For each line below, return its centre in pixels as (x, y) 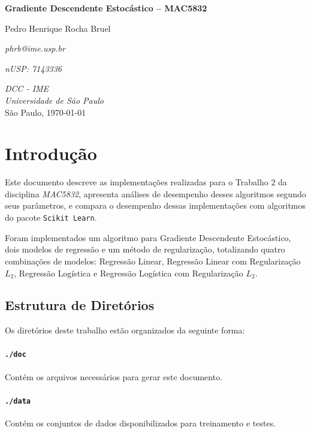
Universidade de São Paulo (54, 100)
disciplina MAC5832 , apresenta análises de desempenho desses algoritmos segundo (155, 193)
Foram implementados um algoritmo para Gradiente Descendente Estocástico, (148, 237)
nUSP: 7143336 (34, 68)
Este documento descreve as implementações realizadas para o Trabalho (137, 182)
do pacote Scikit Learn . (51, 217)
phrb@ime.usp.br (35, 48)
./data (18, 401)
